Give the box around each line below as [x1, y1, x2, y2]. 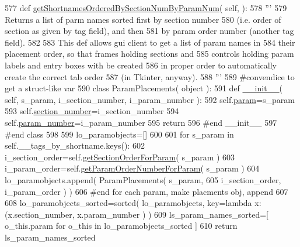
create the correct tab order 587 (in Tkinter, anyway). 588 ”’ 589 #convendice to [5, 70, 295, 83]
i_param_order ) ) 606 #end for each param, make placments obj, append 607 [5, 185, 288, 197]
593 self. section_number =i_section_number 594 [5, 105, 179, 117]
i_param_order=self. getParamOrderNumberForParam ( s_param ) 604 [5, 162, 260, 174]
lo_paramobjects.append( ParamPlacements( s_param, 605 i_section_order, [5, 173, 281, 186]
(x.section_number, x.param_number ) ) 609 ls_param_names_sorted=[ [5, 208, 269, 220]
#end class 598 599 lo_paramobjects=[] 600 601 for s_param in [5, 128, 234, 140]
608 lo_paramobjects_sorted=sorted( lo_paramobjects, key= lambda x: [5, 197, 261, 209]
